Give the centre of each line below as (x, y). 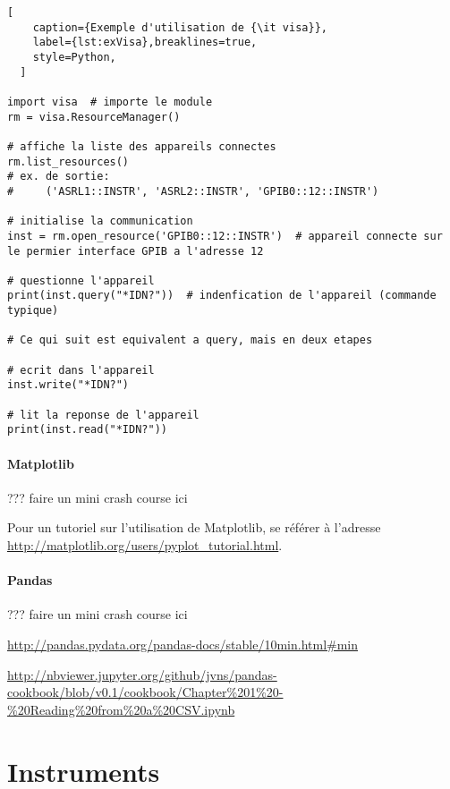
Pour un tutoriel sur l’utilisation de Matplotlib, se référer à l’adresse (194, 527)
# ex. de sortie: (59, 177)
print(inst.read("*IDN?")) (87, 430)
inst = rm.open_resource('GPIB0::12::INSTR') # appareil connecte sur (225, 236)
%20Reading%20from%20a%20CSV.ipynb (121, 709)
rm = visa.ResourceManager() (94, 117)
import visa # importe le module (110, 102)
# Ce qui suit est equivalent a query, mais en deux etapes (190, 340)
